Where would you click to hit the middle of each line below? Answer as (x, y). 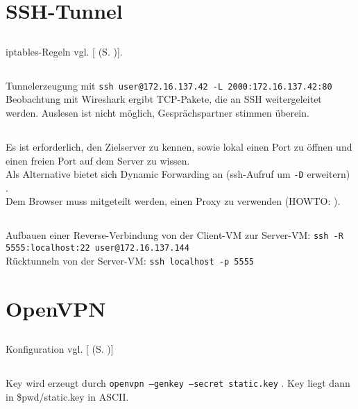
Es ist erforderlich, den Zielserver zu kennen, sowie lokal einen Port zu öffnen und (179, 146)
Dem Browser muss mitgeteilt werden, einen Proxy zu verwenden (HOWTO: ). (173, 201)
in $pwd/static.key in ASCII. (67, 396)
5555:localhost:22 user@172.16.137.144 (97, 248)
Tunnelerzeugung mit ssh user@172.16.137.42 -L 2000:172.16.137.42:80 (169, 85)
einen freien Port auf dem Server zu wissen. (98, 160)
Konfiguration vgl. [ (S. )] (60, 349)
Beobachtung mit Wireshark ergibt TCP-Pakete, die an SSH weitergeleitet (164, 99)
